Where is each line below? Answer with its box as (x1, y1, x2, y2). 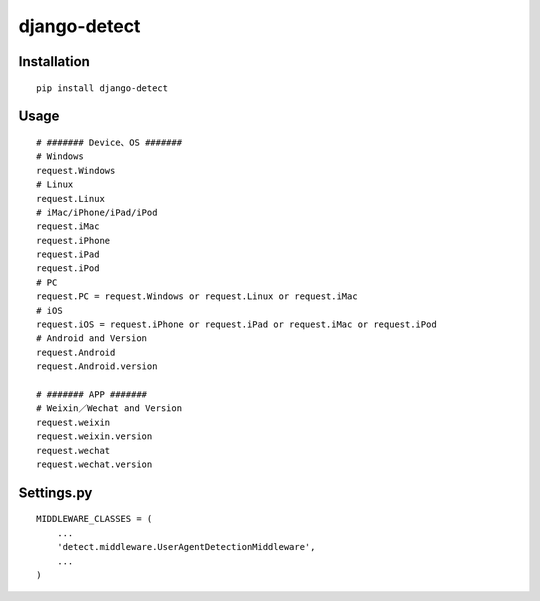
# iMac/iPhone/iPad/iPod (36, 206, 158, 218)
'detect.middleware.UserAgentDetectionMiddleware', (56, 541, 316, 553)
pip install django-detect (36, 82, 169, 94)
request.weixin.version (36, 431, 153, 442)
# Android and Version (36, 333, 148, 344)
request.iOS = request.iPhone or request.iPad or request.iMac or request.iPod (36, 319, 437, 330)
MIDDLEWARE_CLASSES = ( (36, 513, 153, 525)
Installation (18, 53, 90, 70)
